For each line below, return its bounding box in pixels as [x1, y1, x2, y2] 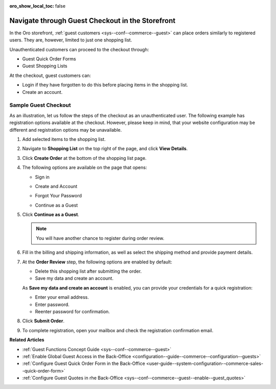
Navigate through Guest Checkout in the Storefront [9, 16, 176, 25]
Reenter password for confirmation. [35, 308, 110, 315]
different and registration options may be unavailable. [9, 127, 122, 133]
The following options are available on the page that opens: [22, 165, 147, 171]
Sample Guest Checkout [9, 101, 71, 109]
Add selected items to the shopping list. [22, 136, 106, 142]
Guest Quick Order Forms [22, 56, 76, 62]
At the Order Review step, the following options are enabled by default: [22, 259, 172, 265]
